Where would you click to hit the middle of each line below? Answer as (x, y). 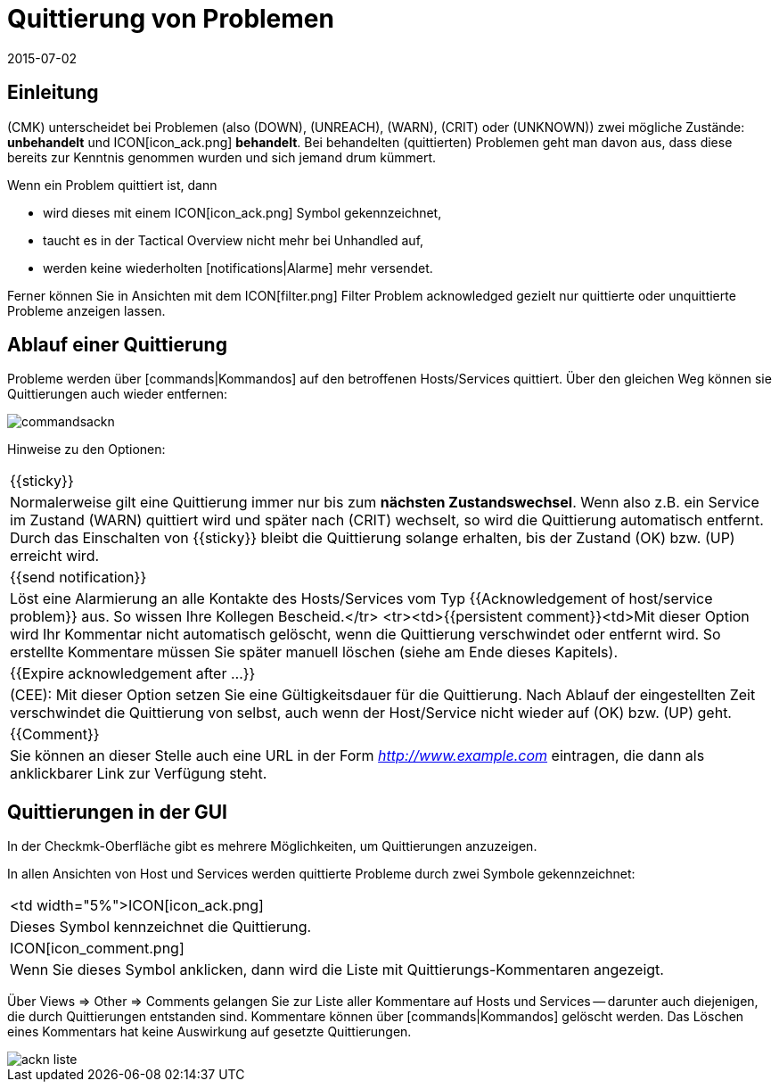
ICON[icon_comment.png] (97, 949)
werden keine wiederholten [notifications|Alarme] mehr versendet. (238, 268)
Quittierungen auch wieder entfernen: (118, 394)
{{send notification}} (78, 577)
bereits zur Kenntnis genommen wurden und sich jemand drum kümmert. (222, 157)
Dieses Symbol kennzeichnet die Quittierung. (161, 927)
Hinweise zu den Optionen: (86, 450)
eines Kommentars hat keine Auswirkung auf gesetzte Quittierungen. (209, 1032)
